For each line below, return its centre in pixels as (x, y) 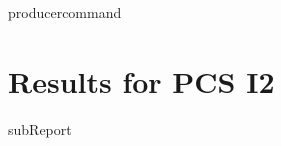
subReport (40, 128)
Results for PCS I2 (141, 80)
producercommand (65, 12)
